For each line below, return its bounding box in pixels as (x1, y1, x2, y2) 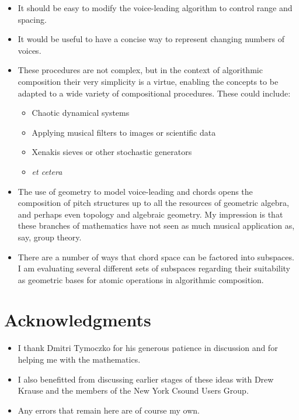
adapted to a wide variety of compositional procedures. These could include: (18, 87, 291, 99)
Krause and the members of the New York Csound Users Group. (18, 384, 249, 397)
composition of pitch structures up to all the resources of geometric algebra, (18, 197, 289, 209)
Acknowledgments (4, 308, 151, 332)
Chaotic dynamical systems (32, 106, 130, 119)
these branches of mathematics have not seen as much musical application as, (18, 219, 295, 232)
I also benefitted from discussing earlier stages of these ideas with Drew (18, 373, 274, 385)
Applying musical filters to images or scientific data (32, 126, 216, 138)
